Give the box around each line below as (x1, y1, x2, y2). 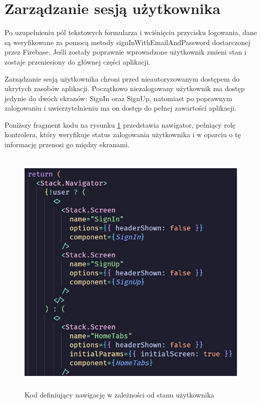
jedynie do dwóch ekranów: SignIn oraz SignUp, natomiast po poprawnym (5, 93, 232, 103)
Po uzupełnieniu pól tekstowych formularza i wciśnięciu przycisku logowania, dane (5, 27, 257, 38)
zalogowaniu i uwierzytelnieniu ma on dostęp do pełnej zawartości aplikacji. (5, 103, 237, 113)
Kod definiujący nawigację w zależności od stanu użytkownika (25, 389, 214, 400)
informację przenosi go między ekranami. (5, 139, 130, 150)
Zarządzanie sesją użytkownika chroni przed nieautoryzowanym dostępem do (5, 73, 239, 84)
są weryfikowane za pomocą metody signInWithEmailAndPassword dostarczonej (5, 37, 250, 47)
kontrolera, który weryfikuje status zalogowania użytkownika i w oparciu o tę (5, 129, 241, 140)
